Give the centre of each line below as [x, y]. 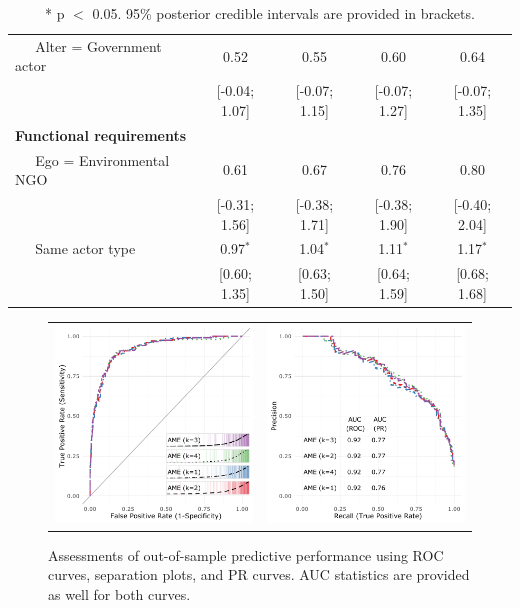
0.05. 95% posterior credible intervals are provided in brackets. [283, 13]
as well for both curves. [119, 594]
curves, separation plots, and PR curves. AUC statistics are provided [259, 574]
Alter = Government [98, 45]
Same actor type [85, 248]
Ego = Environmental [102, 159]
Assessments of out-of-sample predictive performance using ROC [246, 554]
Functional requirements [101, 134]
